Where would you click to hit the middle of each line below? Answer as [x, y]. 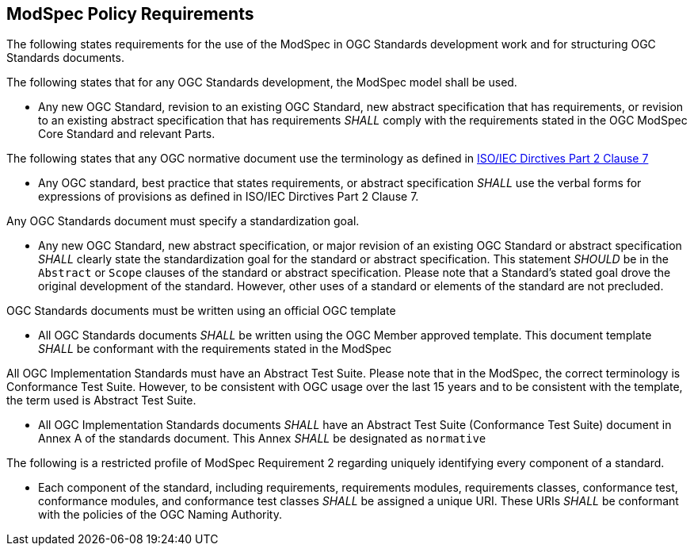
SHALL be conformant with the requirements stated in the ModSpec [215, 349]
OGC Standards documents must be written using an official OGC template [201, 311]
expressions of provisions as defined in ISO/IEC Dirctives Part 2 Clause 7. [229, 197]
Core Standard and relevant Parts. [127, 134]
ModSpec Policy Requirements [130, 14]
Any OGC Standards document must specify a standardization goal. [183, 221]
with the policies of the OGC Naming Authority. [160, 515]
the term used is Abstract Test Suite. [101, 401]
